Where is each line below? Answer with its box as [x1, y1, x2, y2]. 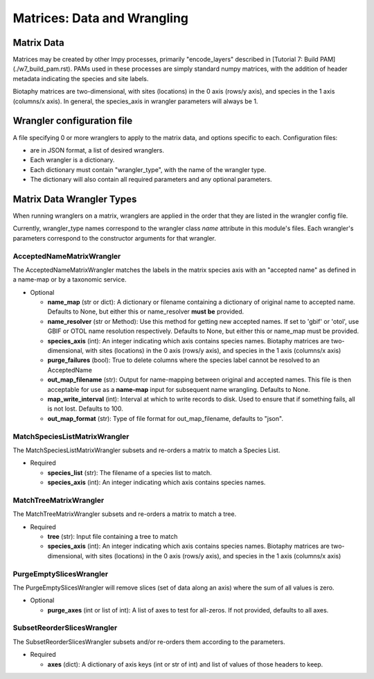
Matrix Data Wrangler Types [12, 193, 137, 205]
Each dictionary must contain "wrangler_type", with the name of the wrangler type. [30, 165, 267, 173]
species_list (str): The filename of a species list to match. [47, 468, 212, 476]
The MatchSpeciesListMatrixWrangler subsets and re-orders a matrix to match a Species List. [12, 446, 280, 454]
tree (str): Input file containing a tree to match [47, 533, 178, 541]
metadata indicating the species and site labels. [12, 74, 149, 83]
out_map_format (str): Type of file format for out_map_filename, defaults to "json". [47, 414, 284, 422]
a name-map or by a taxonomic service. [12, 275, 127, 284]
